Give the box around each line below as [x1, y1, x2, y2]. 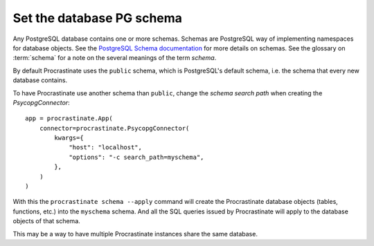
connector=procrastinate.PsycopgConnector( [39, 124, 190, 132]
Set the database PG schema [12, 10, 183, 26]
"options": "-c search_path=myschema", [69, 153, 204, 161]
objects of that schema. [12, 217, 81, 225]
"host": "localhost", [69, 144, 142, 151]
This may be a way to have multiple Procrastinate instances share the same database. [12, 229, 258, 238]
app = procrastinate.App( [25, 115, 114, 122]
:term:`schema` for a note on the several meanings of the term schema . [12, 54, 217, 62]
